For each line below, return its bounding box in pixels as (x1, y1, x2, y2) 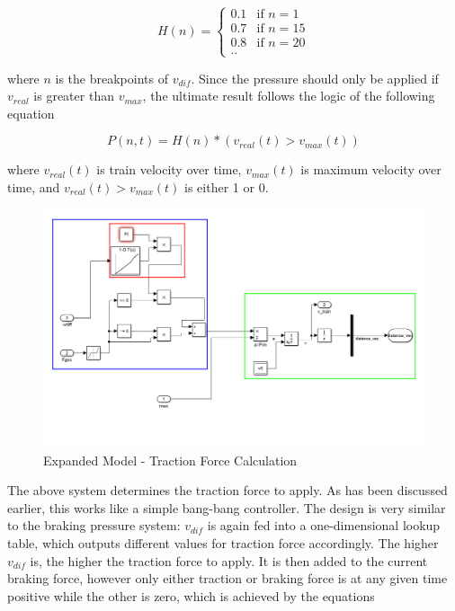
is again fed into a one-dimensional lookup (207, 516, 441, 535)
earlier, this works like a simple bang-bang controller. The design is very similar (7, 498, 446, 517)
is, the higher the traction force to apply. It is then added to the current (30, 551, 428, 570)
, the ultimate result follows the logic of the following (142, 86, 435, 105)
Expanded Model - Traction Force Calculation (43, 450, 298, 469)
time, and (7, 178, 60, 196)
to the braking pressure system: (7, 516, 181, 535)
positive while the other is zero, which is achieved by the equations (7, 586, 375, 605)
